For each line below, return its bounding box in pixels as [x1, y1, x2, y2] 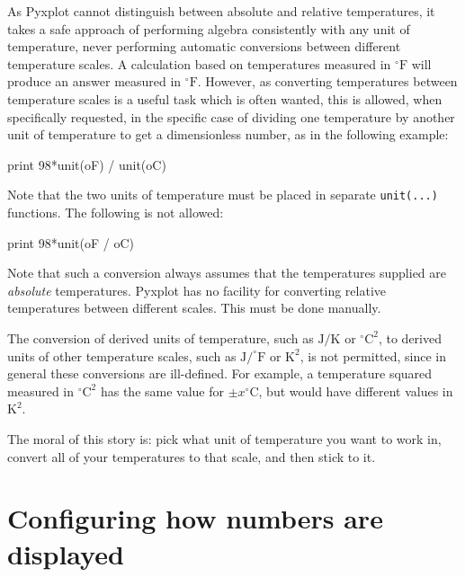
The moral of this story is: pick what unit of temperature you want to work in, [7, 429, 442, 448]
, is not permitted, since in [300, 346, 447, 365]
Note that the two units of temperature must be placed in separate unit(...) [7, 185, 438, 204]
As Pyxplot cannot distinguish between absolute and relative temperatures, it [7, 2, 435, 20]
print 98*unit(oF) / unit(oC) [7, 155, 166, 173]
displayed [7, 535, 124, 572]
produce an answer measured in [7, 72, 182, 91]
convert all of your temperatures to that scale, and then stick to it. [7, 447, 376, 466]
